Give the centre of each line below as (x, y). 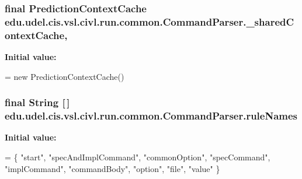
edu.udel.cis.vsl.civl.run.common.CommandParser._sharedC (150, 21)
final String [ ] (37, 102)
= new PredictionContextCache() (65, 76)
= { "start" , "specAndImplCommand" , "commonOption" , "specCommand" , (138, 157)
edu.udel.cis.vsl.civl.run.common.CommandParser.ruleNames (151, 116)
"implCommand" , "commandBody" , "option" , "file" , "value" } (112, 168)
